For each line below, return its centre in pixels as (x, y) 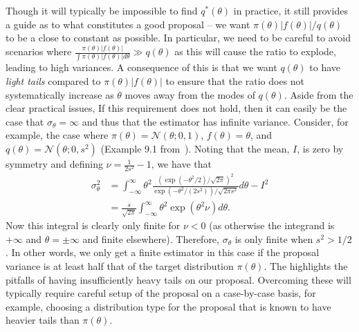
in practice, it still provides (291, 10)
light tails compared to (53, 81)
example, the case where (57, 135)
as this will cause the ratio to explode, (255, 51)
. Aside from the (319, 94)
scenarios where (39, 51)
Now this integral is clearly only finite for (93, 225)
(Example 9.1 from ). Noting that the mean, (195, 149)
